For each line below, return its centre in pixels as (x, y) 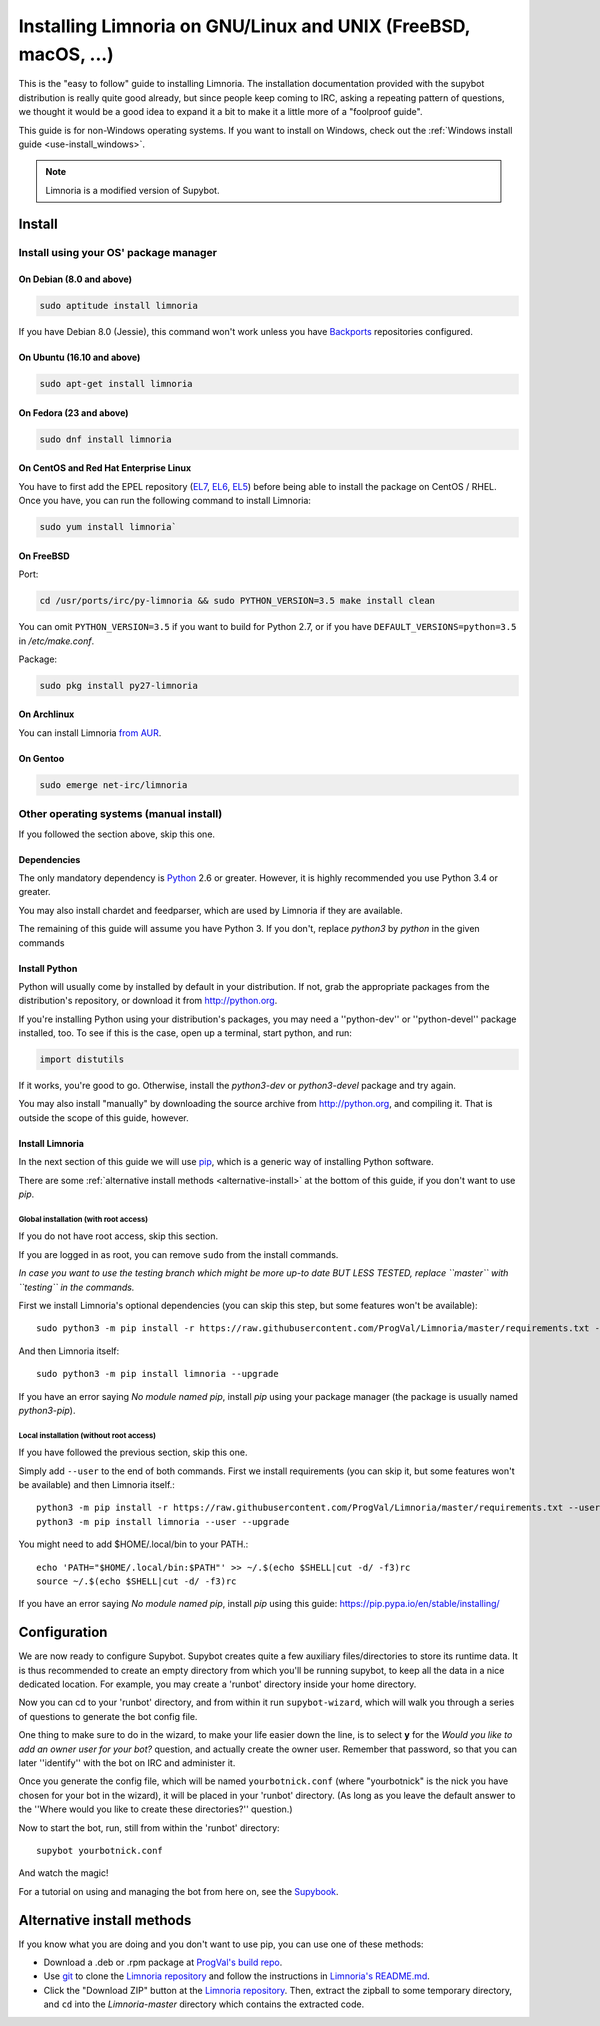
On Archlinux (46, 714)
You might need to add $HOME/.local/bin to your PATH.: (133, 1544)
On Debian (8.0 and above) (75, 279)
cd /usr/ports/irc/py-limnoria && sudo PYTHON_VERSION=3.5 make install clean (237, 601)
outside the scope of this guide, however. (103, 1117)
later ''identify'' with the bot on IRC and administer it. (127, 1763)
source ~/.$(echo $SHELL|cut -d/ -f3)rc (136, 1581)
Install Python (48, 968)
